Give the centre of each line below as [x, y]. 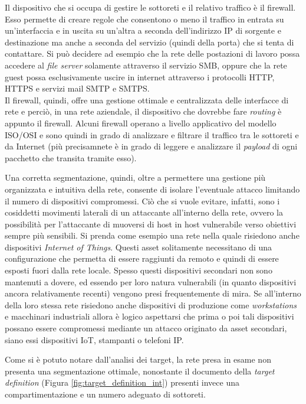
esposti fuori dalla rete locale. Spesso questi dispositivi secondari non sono [139, 270]
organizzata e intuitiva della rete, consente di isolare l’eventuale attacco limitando [152, 189]
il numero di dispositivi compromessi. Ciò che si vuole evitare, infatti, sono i [142, 201]
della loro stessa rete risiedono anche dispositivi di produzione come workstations [151, 304]
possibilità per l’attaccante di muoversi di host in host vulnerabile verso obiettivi [151, 224]
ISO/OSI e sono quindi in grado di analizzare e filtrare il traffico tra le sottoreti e [152, 134]
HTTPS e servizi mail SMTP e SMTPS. [77, 88]
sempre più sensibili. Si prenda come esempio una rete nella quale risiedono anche [152, 235]
